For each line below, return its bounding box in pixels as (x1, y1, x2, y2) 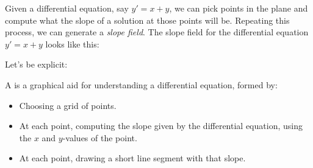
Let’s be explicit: (5, 58, 68, 71)
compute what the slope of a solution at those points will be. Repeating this (5, 13, 290, 26)
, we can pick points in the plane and (169, 2, 308, 14)
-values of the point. (62, 131, 137, 144)
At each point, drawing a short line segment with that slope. (19, 152, 246, 164)
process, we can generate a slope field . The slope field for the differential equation (5, 26, 309, 38)
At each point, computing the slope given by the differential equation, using (19, 119, 303, 132)
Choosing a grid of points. (19, 99, 117, 111)
